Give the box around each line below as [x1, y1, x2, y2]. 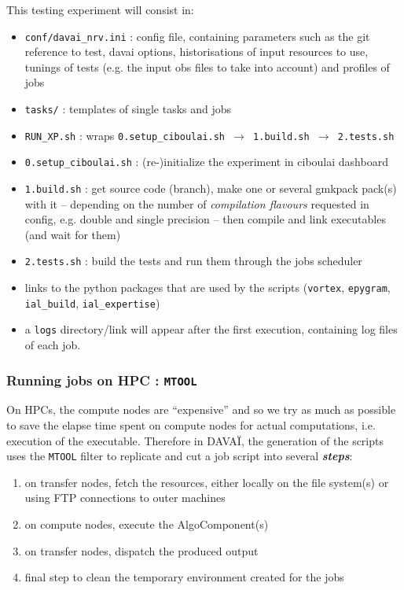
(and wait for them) [24, 226, 121, 242]
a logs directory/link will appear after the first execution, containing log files [24, 321, 398, 337]
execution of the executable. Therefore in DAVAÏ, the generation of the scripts [6, 432, 384, 448]
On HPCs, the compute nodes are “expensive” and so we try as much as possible [6, 401, 396, 418]
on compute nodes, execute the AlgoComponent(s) [24, 516, 269, 533]
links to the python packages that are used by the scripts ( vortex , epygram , [24, 279, 391, 296]
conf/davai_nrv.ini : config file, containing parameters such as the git [24, 28, 370, 44]
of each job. [24, 337, 81, 353]
